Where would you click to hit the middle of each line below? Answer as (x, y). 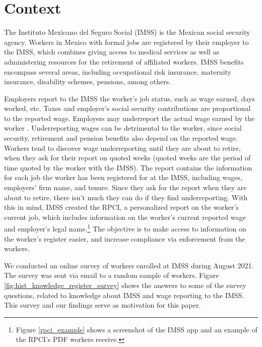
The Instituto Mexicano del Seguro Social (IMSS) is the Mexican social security (127, 32)
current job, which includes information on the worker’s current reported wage (125, 217)
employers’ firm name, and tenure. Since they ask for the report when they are (125, 187)
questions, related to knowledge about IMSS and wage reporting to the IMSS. (124, 295)
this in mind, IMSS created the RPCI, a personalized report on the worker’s (121, 207)
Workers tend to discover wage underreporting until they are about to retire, (122, 148)
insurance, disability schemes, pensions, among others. (88, 81)
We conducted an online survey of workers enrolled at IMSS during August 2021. (129, 265)
